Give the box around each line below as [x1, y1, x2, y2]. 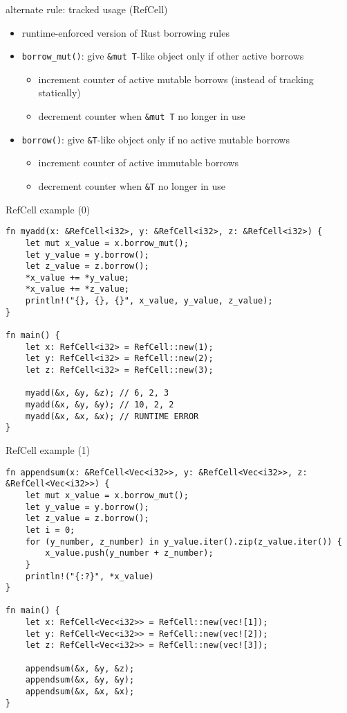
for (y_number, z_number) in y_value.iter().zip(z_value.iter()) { [25, 536, 342, 547]
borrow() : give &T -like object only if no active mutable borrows [21, 132, 290, 146]
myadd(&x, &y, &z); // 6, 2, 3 [25, 388, 169, 398]
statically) [38, 85, 81, 100]
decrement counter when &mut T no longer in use [38, 109, 245, 123]
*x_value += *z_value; [25, 284, 129, 294]
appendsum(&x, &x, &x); [25, 687, 135, 697]
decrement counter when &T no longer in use [38, 178, 225, 193]
